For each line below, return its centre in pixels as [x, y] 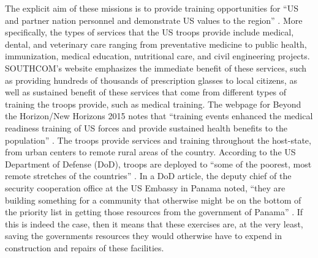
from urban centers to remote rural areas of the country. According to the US [150, 152]
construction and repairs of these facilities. [85, 247]
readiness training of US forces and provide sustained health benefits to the [146, 127]
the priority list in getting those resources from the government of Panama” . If [154, 212]
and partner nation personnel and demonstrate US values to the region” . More [154, 20]
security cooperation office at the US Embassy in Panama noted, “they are [145, 187]
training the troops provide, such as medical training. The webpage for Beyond [153, 104]
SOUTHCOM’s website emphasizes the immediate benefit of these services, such [156, 68]
